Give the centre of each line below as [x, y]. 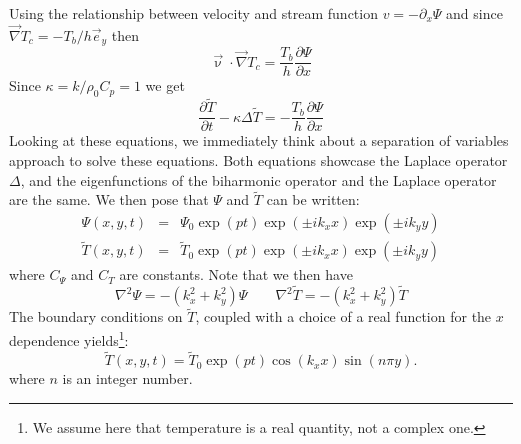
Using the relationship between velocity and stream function [193, 13]
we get [165, 85]
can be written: [313, 199]
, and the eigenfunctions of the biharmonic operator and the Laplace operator [258, 179]
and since [474, 13]
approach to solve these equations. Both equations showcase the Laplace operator [258, 160]
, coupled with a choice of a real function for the [343, 316]
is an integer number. [127, 378]
